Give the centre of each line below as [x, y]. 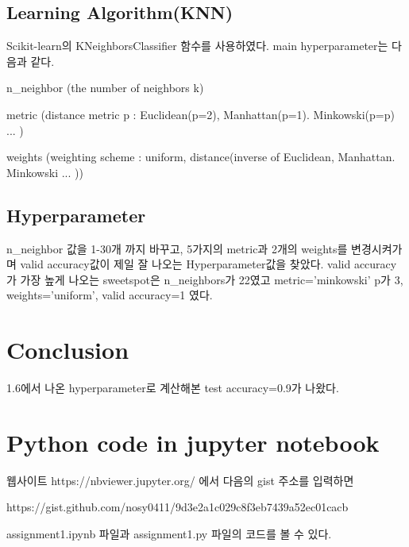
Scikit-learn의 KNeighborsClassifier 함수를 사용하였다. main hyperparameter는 [197, 46]
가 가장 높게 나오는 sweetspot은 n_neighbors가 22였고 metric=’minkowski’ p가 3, [205, 279]
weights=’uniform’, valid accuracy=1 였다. [110, 295]
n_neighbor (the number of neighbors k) [105, 88]
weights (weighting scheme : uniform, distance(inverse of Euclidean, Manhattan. [201, 157]
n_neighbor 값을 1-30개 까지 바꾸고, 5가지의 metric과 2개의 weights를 [177, 248]
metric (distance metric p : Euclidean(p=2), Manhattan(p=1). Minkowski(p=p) [201, 114]
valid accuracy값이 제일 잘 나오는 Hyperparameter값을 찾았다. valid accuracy [208, 264]
